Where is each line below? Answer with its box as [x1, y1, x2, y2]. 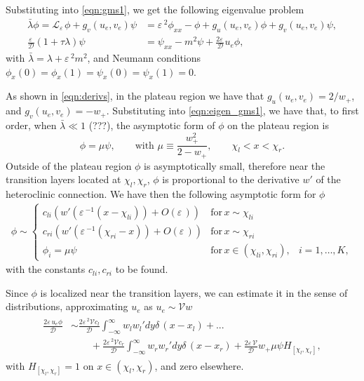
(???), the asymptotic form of [88, 117, 215, 132]
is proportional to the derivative [162, 172, 299, 187]
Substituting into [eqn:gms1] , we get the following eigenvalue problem [6, 2, 304, 16]
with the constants [6, 262, 86, 276]
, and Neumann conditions [87, 50, 201, 65]
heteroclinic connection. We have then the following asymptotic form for [6, 186, 316, 201]
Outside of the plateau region [6, 158, 132, 173]
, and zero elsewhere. [154, 358, 244, 373]
